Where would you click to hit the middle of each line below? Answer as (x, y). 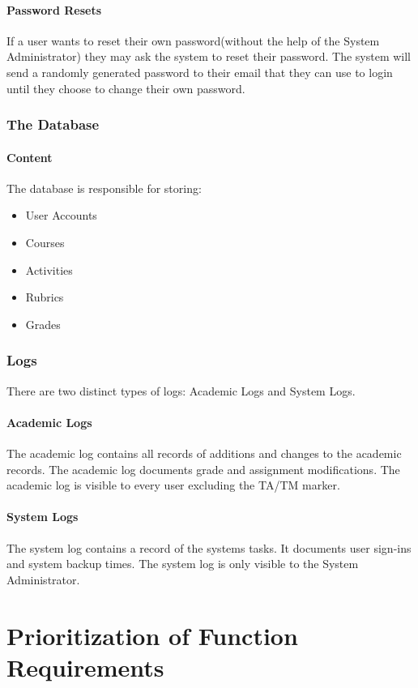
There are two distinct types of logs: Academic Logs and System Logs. (181, 390)
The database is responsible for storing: (104, 188)
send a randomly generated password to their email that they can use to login (200, 72)
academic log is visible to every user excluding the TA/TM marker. (173, 485)
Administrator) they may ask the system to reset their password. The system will (209, 56)
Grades (43, 324)
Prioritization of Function (152, 635)
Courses (45, 242)
